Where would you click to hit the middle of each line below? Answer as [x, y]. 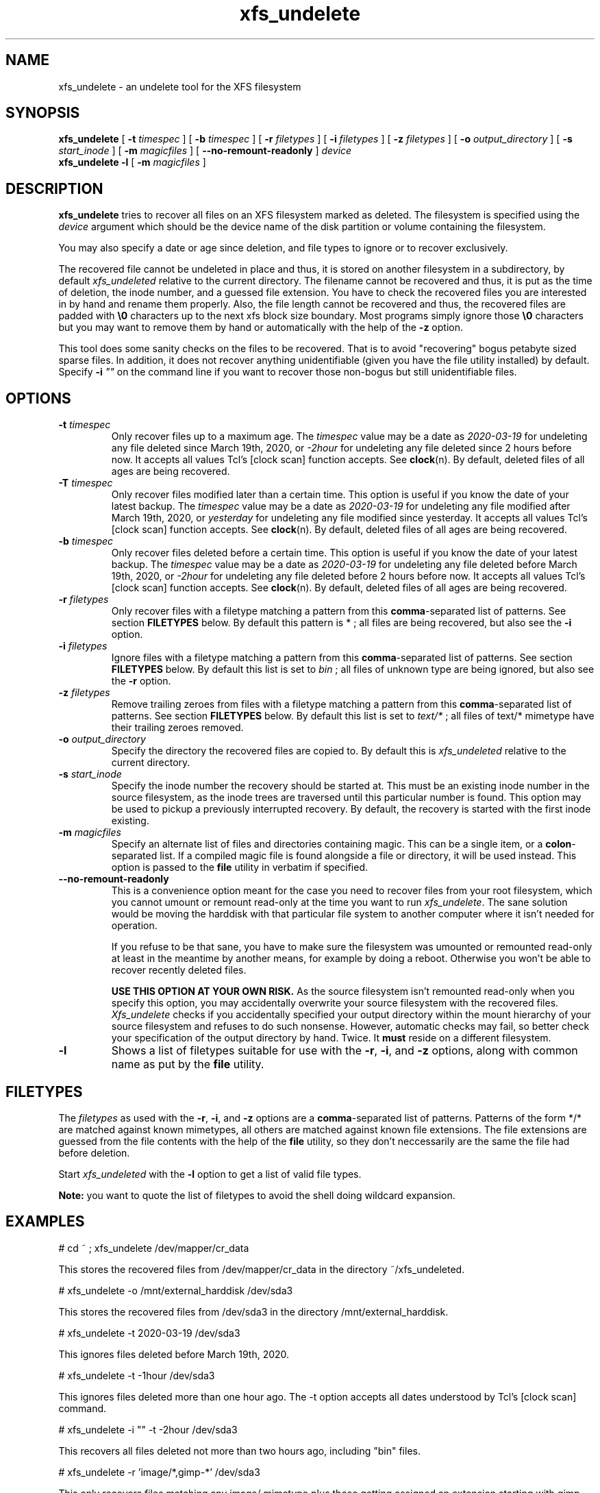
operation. [134, 926]
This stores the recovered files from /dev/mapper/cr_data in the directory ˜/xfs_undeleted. [262, 1269]
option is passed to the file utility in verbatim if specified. [240, 867]
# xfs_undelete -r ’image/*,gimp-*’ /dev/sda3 [159, 1472]
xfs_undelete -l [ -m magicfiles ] [132, 162]
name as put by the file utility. [188, 1064]
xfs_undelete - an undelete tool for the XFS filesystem [180, 86]
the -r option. [141, 681]
